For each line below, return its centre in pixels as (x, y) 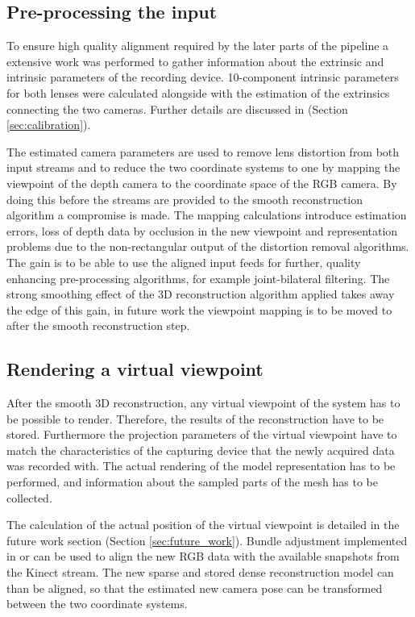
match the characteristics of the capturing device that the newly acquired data (201, 450)
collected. (29, 497)
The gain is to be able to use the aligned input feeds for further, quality (184, 262)
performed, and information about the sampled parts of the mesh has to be (192, 482)
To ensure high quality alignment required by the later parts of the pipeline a (198, 46)
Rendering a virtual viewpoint (135, 369)
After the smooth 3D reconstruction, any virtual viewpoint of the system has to (203, 403)
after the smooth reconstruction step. (98, 325)
